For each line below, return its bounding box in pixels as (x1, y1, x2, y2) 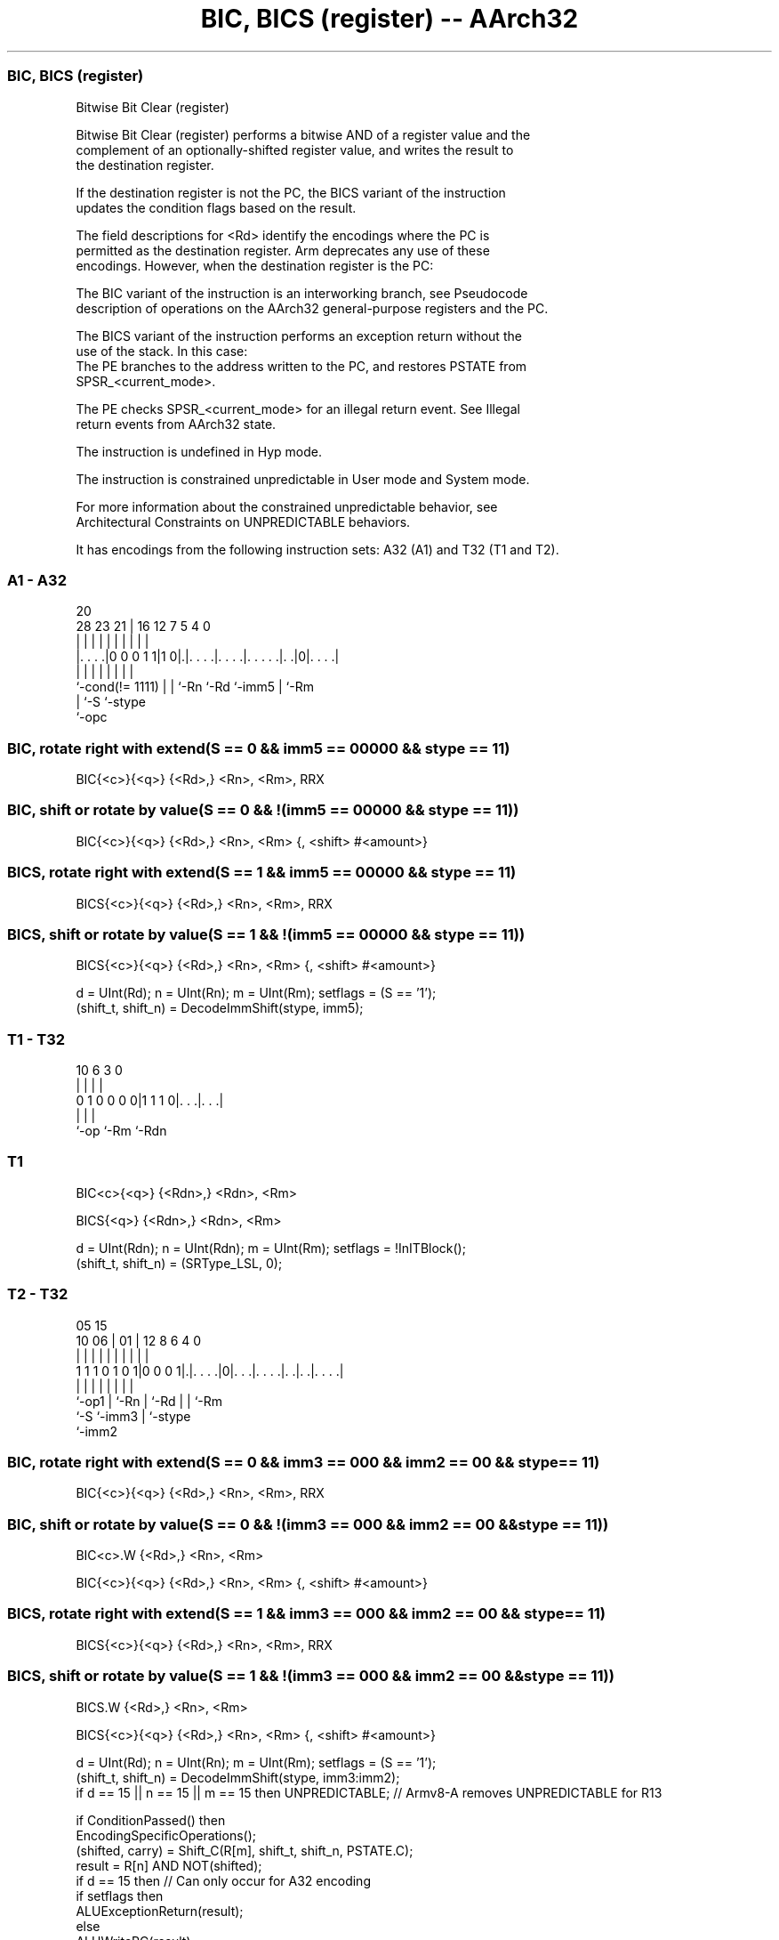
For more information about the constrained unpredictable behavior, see (76, 498, 498, 514)
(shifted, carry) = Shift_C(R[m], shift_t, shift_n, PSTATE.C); (76, 1842, 414, 1858)
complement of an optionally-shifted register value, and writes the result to (76, 141, 514, 158)
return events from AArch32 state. (76, 416, 277, 432)
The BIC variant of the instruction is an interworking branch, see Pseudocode (76, 285, 528, 301)
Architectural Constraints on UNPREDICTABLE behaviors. (76, 513, 411, 529)
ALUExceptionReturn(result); (76, 1903, 244, 1919)
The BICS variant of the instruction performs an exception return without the (76, 327, 522, 344)
